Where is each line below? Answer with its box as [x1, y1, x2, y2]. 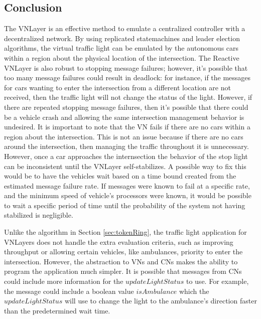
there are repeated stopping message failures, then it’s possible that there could [4, 101, 248, 112]
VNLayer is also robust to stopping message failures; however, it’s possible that [4, 62, 248, 73]
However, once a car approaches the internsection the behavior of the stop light [4, 150, 248, 161]
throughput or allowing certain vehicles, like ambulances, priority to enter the [4, 246, 243, 257]
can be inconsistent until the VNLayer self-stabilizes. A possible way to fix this [4, 161, 246, 171]
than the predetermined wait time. [4, 305, 110, 315]
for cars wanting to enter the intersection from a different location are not [4, 82, 231, 92]
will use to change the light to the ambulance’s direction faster [64, 295, 257, 306]
